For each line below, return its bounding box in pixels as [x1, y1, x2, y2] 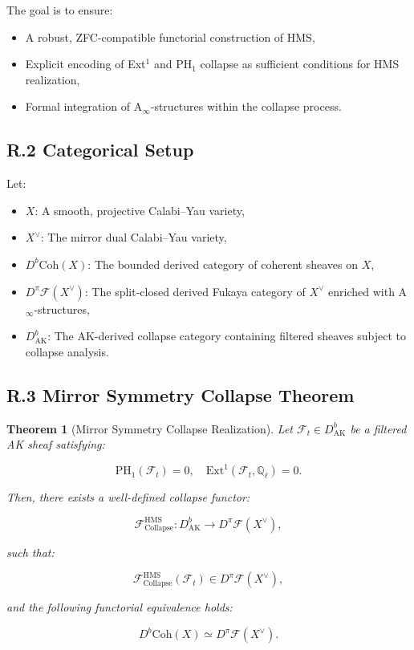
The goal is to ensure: [6, 2, 113, 18]
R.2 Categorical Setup [6, 137, 194, 162]
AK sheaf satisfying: [6, 436, 105, 453]
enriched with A [328, 282, 408, 299]
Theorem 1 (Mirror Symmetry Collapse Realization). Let [6, 420, 293, 437]
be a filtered [350, 420, 407, 437]
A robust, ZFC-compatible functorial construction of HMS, [25, 28, 315, 45]
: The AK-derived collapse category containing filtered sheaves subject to [47, 327, 406, 344]
